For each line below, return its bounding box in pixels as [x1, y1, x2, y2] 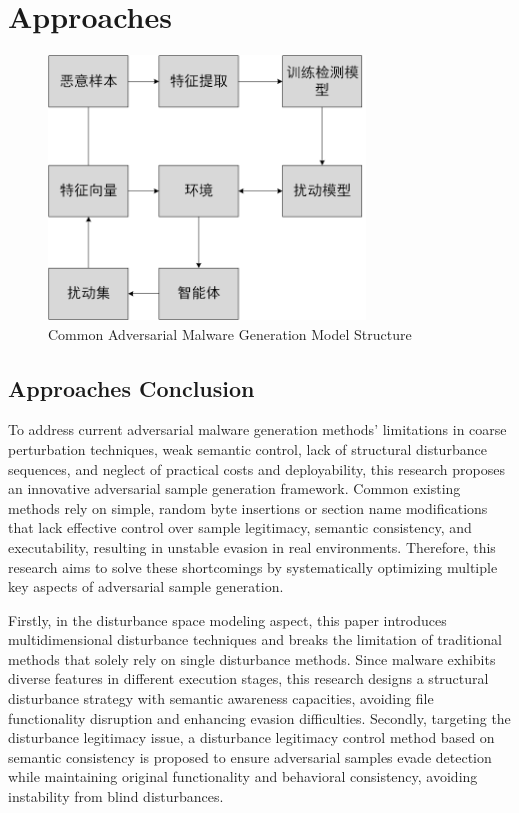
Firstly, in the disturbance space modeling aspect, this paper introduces [8, 609, 447, 630]
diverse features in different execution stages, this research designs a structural [8, 668, 489, 689]
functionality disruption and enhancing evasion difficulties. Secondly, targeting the [8, 707, 511, 728]
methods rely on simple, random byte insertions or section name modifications [8, 497, 488, 518]
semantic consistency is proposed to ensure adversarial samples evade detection [8, 746, 492, 767]
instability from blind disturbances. [8, 786, 224, 807]
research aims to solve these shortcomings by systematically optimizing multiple [8, 556, 498, 577]
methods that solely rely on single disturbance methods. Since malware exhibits [8, 648, 496, 669]
